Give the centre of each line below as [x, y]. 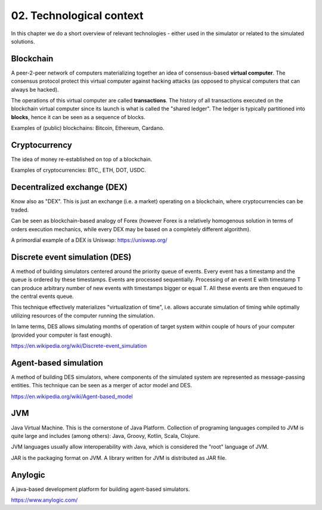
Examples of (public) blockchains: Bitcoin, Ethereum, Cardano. [88, 128]
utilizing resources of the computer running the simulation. [83, 315]
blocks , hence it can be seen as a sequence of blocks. [78, 117]
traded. [20, 210]
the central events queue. [42, 296]
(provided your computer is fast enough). [62, 335]
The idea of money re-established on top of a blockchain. [81, 159]
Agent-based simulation [57, 363]
